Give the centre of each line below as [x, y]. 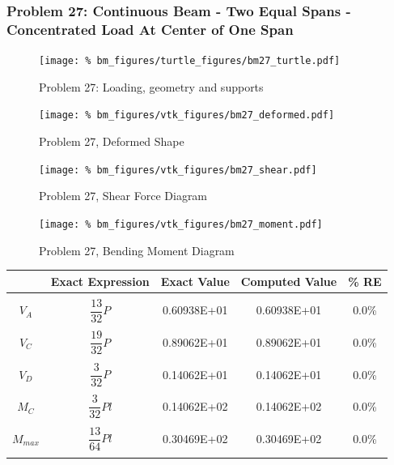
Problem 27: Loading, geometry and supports [151, 86]
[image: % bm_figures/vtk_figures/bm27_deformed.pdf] [187, 115]
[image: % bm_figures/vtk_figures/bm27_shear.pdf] [178, 170]
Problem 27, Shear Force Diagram [123, 196]
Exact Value [195, 281]
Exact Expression [100, 281]
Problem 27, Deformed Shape [112, 141]
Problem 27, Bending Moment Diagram [137, 250]
